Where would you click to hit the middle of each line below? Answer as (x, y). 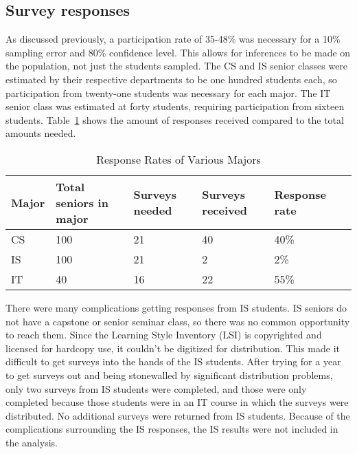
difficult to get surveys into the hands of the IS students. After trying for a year (173, 361)
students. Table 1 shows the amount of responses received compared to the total (175, 119)
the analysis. (32, 442)
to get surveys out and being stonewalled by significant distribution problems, (169, 375)
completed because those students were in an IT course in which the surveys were (177, 402)
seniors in (82, 202)
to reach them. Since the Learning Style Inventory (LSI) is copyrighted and (164, 335)
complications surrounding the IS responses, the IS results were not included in (172, 429)
